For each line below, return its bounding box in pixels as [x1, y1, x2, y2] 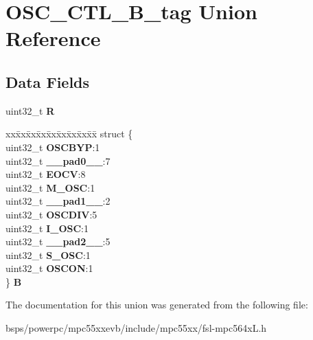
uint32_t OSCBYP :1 [5, 139, 100, 154]
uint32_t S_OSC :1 [5, 247, 91, 262]
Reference [5, 24, 101, 52]
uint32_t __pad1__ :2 [5, 194, 111, 208]
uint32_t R [5, 103, 55, 117]
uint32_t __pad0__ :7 [5, 153, 111, 168]
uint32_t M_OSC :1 [5, 180, 95, 194]
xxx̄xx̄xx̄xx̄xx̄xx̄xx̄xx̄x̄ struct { [5, 126, 133, 141]
